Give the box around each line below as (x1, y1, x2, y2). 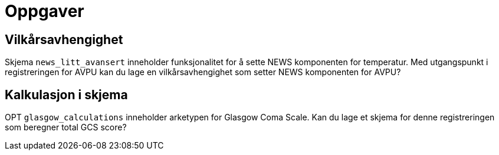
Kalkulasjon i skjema (5, 87, 128, 102)
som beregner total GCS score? (5, 122, 127, 133)
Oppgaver (5, 1, 84, 21)
